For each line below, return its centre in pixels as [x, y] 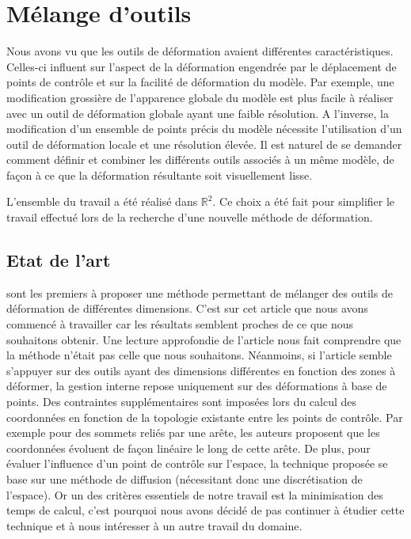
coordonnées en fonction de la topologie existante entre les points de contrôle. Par [205, 417]
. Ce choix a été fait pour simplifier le [304, 201]
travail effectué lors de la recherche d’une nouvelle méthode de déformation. [190, 217]
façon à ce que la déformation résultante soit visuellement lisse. [160, 175]
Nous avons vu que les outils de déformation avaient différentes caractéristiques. [200, 51]
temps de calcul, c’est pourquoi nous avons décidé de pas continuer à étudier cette [205, 510]
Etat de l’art [59, 260]
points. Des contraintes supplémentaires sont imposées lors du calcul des [182, 402]
